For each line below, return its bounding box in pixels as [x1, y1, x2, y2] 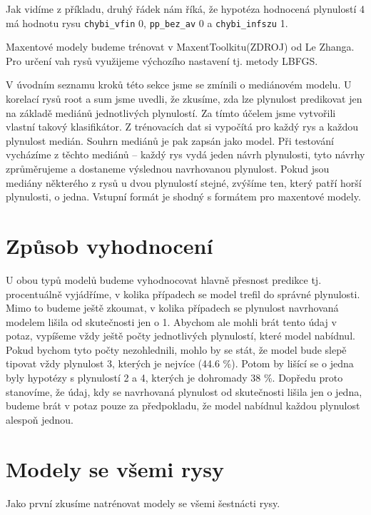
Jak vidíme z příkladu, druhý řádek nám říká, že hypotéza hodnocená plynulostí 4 [6, 1, 365, 16]
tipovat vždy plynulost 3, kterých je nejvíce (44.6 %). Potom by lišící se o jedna [6, 356, 354, 371]
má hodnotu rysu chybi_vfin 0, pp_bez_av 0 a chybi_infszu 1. [6, 15, 288, 30]
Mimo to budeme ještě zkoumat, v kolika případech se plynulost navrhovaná [6, 300, 339, 315]
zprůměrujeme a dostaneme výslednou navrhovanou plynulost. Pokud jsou [6, 161, 330, 175]
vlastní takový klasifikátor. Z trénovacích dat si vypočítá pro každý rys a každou [6, 119, 358, 134]
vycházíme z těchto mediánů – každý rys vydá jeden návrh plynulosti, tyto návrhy [6, 147, 365, 162]
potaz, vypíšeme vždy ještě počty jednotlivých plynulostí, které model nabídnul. [6, 328, 355, 343]
